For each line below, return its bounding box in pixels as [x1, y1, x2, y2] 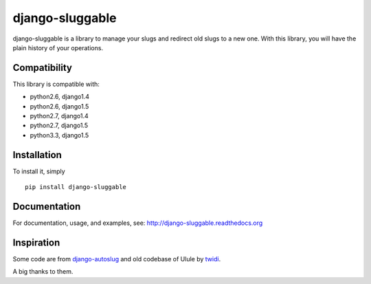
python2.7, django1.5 [30, 121, 89, 130]
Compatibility [12, 62, 72, 74]
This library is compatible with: [12, 80, 100, 88]
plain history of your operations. [12, 43, 103, 52]
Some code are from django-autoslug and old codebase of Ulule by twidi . [12, 254, 221, 263]
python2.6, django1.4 [30, 93, 89, 101]
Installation [12, 149, 62, 161]
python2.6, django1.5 [30, 102, 89, 110]
